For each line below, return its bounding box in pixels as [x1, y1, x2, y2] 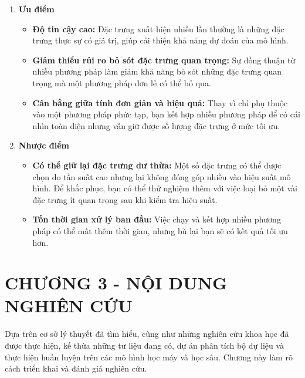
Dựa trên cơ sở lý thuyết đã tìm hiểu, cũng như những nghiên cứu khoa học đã [5, 328, 289, 340]
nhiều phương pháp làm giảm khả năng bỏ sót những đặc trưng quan [32, 65, 282, 77]
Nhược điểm [18, 139, 69, 151]
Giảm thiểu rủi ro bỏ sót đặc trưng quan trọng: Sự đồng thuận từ [32, 53, 296, 66]
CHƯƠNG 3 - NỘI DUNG [5, 271, 228, 295]
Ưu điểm [18, 3, 55, 15]
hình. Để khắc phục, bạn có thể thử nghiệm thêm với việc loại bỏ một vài [32, 182, 297, 194]
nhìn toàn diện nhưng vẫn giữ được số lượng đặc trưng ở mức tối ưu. [32, 119, 280, 131]
